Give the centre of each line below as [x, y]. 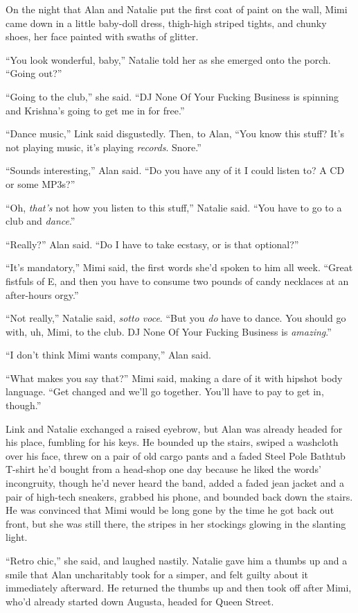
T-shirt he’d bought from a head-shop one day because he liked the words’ [163, 469]
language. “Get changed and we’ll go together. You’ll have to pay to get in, [165, 391]
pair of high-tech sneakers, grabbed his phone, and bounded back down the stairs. [179, 496]
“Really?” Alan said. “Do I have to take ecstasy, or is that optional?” [152, 244]
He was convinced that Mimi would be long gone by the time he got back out [170, 510]
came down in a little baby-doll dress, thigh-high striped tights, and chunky [166, 23]
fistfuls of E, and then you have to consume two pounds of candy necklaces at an [177, 280]
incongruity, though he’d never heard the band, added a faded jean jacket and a [175, 483]
